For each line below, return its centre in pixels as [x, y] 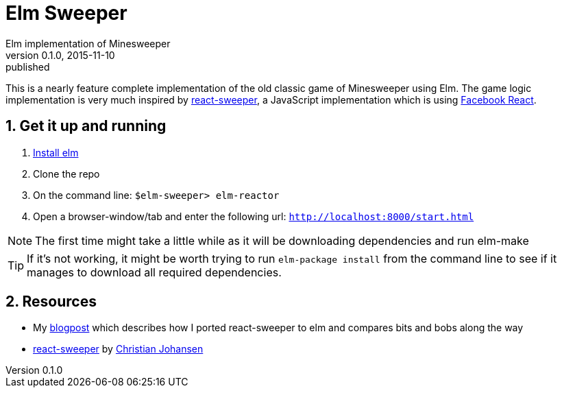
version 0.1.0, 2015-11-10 [60, 55]
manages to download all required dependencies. [154, 272]
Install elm [56, 152]
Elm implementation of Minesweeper [88, 43]
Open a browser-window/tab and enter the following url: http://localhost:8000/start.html [254, 216]
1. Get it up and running [86, 126]
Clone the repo [66, 174]
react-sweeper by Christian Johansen [118, 349]
